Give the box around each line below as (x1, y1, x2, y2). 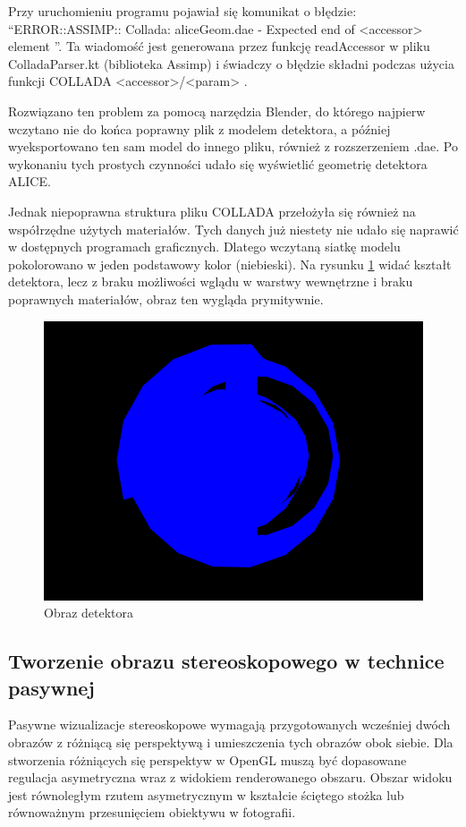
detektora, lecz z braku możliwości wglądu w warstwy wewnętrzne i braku (8, 272, 413, 291)
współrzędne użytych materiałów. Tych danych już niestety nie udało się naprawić (8, 219, 459, 238)
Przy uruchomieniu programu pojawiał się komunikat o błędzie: (8, 2, 357, 20)
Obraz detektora (44, 603, 134, 622)
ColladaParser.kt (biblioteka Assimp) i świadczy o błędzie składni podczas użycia (8, 54, 454, 72)
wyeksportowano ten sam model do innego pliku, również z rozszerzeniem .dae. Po (8, 137, 458, 156)
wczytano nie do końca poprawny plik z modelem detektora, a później (8, 119, 391, 138)
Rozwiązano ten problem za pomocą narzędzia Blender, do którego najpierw (8, 101, 426, 120)
